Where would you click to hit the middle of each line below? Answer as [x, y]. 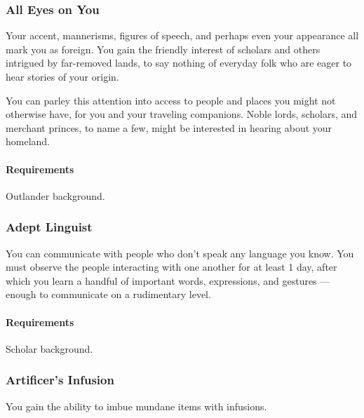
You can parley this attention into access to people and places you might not [171, 100]
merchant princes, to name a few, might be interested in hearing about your [169, 127]
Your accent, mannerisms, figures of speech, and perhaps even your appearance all [182, 35]
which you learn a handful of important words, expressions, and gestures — [168, 280]
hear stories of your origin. [62, 76]
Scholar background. [49, 348]
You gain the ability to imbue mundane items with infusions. [136, 406]
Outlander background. [55, 195]
